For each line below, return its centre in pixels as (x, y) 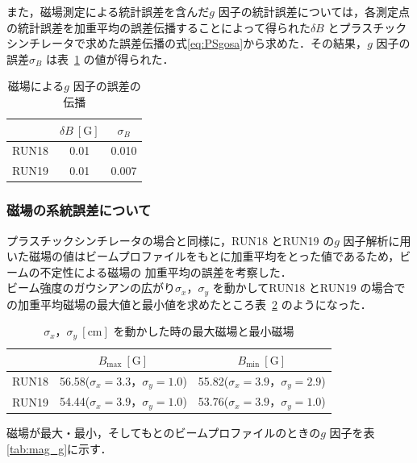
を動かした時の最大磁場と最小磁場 (204, 331)
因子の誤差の (107, 86)
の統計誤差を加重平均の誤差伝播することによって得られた (158, 27)
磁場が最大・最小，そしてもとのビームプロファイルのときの (164, 433)
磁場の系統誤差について (79, 210)
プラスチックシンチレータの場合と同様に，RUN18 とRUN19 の (171, 240)
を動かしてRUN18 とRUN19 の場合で (309, 288)
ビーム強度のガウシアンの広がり (91, 288)
